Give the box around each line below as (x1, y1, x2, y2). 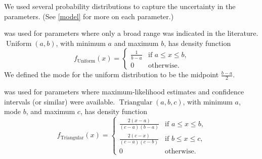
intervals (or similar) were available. (4, 96, 115, 107)
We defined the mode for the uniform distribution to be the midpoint (4, 69, 219, 80)
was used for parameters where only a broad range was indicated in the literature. (4, 28, 258, 38)
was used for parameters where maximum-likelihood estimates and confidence (4, 86, 244, 97)
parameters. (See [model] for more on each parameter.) (4, 11, 174, 21)
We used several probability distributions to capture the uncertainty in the (4, 1, 236, 11)
